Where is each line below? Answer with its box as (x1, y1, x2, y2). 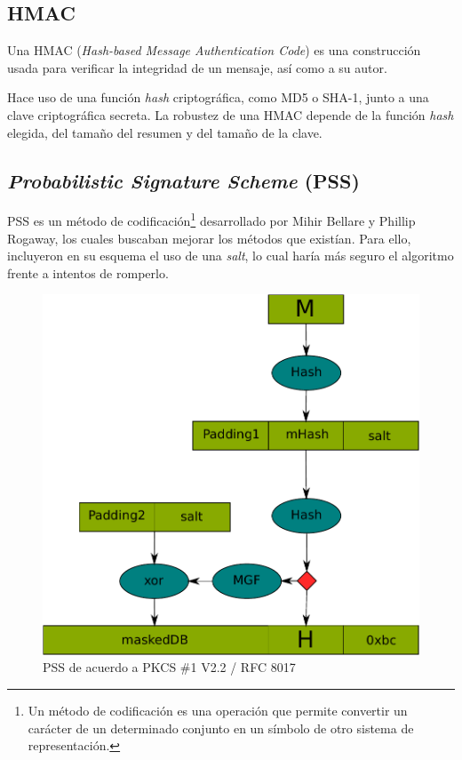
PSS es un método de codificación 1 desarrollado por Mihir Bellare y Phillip (7, 209, 416, 230)
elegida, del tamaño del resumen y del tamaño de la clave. (7, 123, 323, 141)
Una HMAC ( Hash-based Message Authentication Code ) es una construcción (7, 41, 421, 60)
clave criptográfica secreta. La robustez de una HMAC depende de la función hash (7, 105, 454, 124)
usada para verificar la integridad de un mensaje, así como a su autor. (7, 58, 387, 76)
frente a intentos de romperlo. (7, 263, 169, 282)
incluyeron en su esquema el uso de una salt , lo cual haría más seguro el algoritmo (7, 246, 454, 265)
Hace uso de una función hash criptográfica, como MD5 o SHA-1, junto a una (7, 88, 429, 107)
